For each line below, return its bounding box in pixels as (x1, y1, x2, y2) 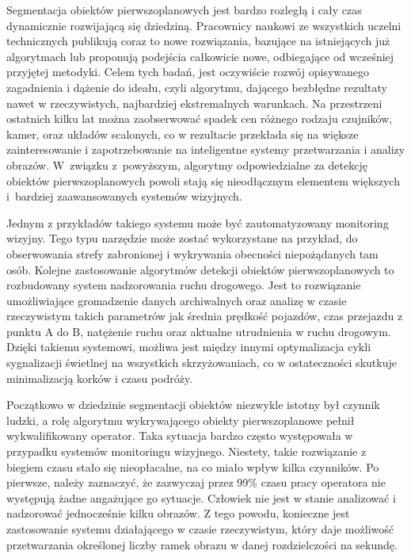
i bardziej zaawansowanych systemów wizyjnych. (6, 188, 242, 204)
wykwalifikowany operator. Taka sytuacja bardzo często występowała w (6, 427, 353, 444)
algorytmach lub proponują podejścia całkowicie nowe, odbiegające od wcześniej (6, 48, 394, 64)
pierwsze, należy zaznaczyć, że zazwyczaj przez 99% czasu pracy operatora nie (6, 474, 386, 491)
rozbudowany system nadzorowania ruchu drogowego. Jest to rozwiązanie (6, 277, 361, 293)
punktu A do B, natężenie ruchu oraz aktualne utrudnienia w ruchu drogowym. (6, 323, 391, 339)
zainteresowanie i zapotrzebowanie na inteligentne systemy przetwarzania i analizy (6, 141, 405, 158)
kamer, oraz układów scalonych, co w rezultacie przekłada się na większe (6, 125, 359, 142)
